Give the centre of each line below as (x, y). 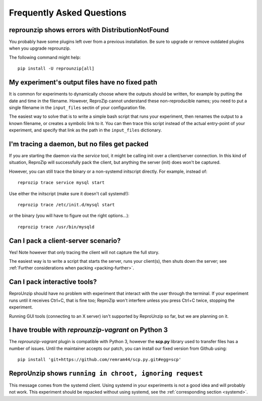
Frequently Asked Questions (68, 13)
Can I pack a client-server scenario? (65, 241)
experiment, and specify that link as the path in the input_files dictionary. (85, 130)
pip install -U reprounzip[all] (56, 69)
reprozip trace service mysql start (61, 183)
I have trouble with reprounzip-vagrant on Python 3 (89, 330)
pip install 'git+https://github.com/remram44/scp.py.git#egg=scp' (99, 360)
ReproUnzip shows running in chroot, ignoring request (106, 373)
